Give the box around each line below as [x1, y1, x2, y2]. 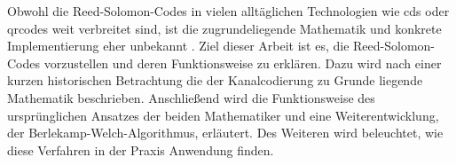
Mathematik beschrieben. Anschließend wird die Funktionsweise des [7, 88, 375, 106]
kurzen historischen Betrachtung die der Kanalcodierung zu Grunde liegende [7, 71, 423, 90]
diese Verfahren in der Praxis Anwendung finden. [7, 140, 274, 159]
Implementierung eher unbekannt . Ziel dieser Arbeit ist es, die [7, 36, 350, 55]
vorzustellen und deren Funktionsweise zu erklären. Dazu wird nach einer [43, 53, 442, 72]
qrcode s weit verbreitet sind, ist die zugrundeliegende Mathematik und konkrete [7, 19, 442, 37]
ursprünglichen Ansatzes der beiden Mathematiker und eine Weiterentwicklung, [7, 106, 439, 124]
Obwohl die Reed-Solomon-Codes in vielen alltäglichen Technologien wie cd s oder [7, 2, 450, 20]
